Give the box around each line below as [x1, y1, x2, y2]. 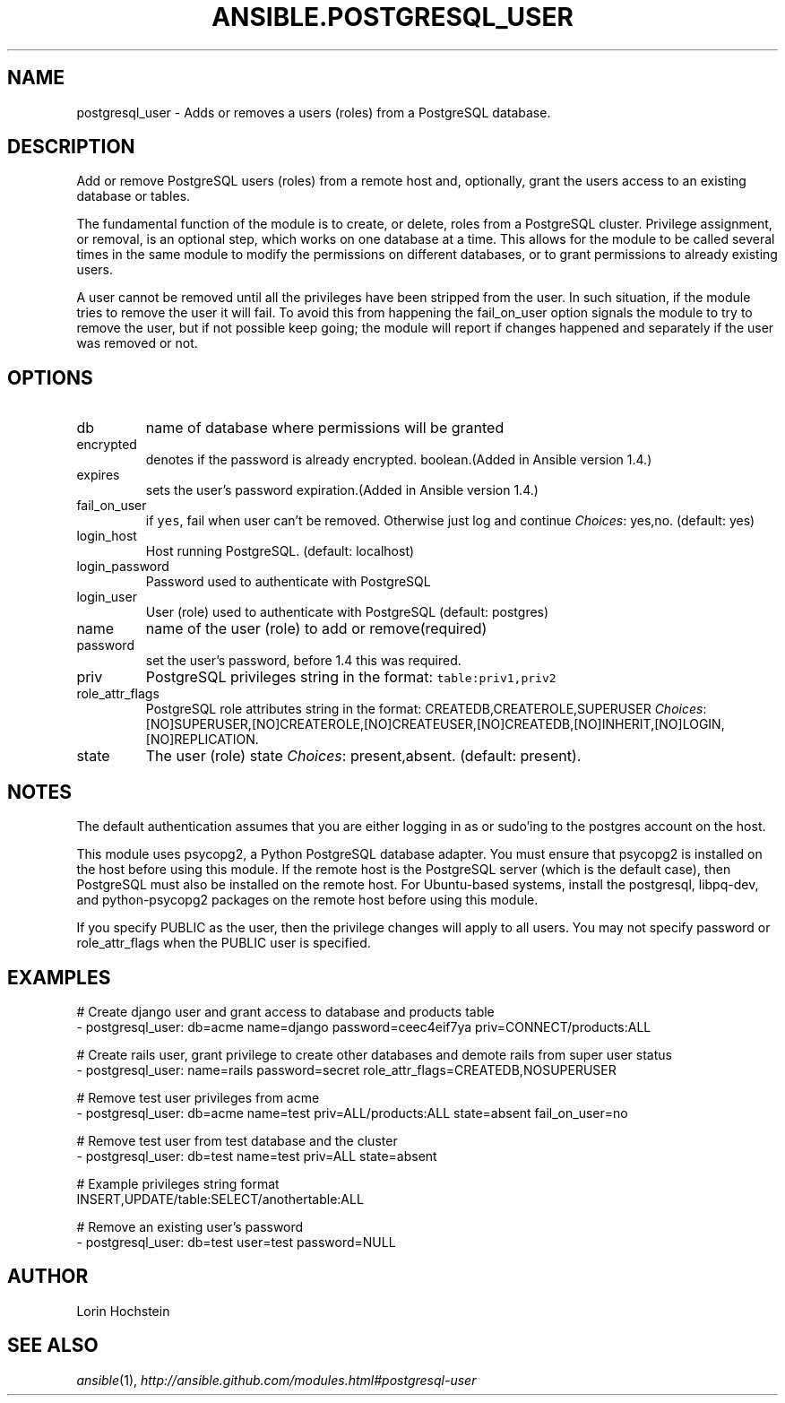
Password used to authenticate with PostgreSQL [145, 574, 431, 590]
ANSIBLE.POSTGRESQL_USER [211, 2, 574, 32]
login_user [76, 589, 137, 605]
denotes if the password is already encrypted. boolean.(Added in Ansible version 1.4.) [145, 452, 652, 468]
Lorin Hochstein [76, 1303, 170, 1319]
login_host [76, 528, 137, 544]
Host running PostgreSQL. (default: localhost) [145, 543, 415, 559]
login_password [76, 559, 169, 575]
